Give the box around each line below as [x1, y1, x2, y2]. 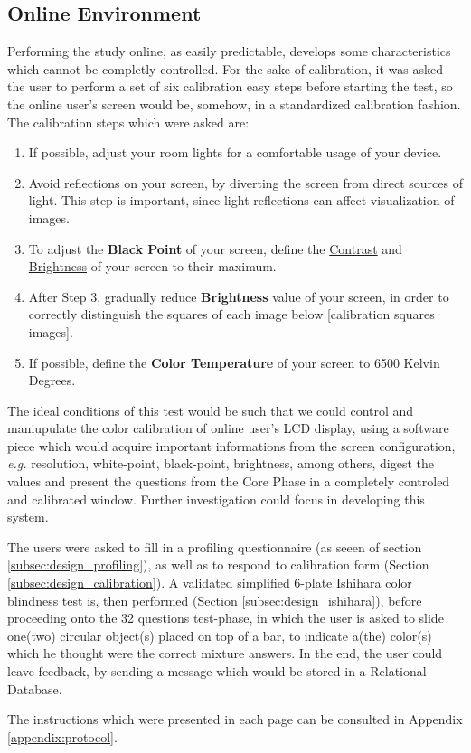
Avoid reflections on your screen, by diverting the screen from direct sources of [28, 173, 463, 192]
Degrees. [28, 371, 76, 390]
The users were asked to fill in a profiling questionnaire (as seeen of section [7, 537, 422, 556]
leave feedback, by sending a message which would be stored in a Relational [7, 662, 427, 681]
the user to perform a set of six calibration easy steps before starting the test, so [7, 77, 453, 96]
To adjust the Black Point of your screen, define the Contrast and [28, 239, 402, 258]
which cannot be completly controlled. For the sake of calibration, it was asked [7, 59, 443, 78]
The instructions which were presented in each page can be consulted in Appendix [7, 710, 463, 729]
